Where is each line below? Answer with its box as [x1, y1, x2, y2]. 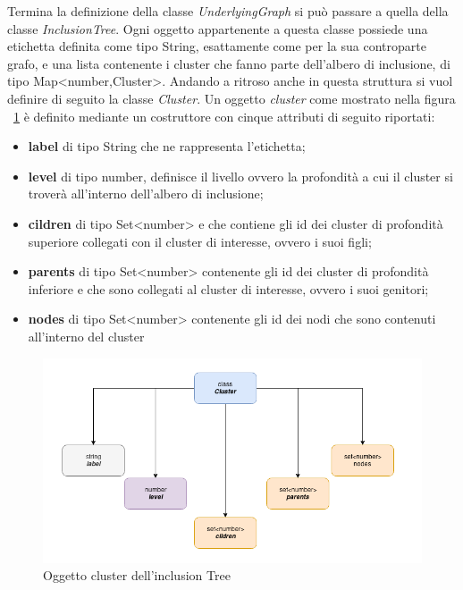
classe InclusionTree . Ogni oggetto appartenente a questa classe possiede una [7, 19, 428, 38]
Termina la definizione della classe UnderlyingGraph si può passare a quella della [7, 2, 449, 20]
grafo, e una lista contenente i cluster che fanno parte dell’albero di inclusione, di [7, 54, 450, 72]
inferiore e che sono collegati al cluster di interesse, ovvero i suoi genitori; [28, 279, 429, 298]
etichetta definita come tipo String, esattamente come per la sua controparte [7, 37, 426, 55]
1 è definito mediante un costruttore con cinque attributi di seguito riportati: [13, 106, 435, 125]
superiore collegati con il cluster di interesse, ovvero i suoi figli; [28, 232, 372, 250]
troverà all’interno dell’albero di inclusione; [28, 184, 264, 203]
